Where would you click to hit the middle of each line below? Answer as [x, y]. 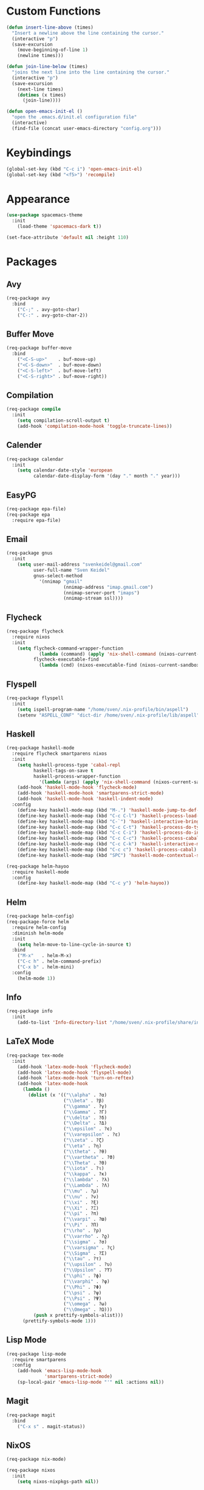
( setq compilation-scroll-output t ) [64, 421]
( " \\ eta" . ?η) [83, 1146]
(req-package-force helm [38, 922]
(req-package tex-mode [35, 1056]
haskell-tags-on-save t [63, 771]
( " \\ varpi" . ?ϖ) [85, 1220]
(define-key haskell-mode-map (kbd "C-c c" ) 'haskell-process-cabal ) [107, 850]
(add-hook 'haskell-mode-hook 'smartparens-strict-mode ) [91, 793]
